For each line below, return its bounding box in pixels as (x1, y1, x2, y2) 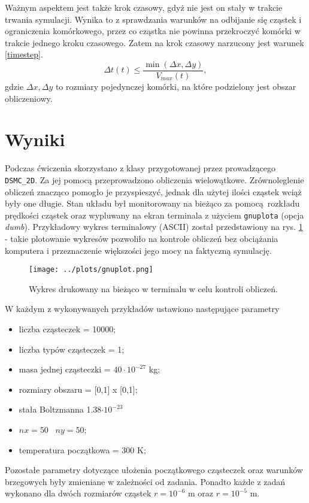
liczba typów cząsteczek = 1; (19, 343, 125, 355)
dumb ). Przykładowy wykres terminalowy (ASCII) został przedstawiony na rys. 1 (5, 220, 303, 233)
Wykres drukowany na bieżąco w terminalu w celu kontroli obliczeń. (29, 282, 278, 295)
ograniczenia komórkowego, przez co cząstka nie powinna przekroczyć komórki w (5, 25, 301, 37)
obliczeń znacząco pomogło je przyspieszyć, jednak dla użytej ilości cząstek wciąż (5, 185, 302, 198)
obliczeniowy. (5, 92, 53, 104)
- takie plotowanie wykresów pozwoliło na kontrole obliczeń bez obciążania (5, 232, 278, 245)
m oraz (187, 487, 214, 499)
